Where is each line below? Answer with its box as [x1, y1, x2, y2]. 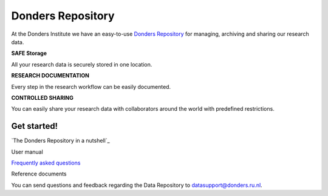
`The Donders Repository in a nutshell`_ [11, 137, 110, 145]
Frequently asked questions [11, 159, 81, 166]
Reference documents [11, 170, 67, 178]
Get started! [11, 121, 58, 131]
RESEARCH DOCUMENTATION [11, 72, 89, 79]
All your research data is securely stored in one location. [11, 60, 152, 68]
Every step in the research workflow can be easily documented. [11, 83, 171, 90]
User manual [11, 148, 44, 155]
